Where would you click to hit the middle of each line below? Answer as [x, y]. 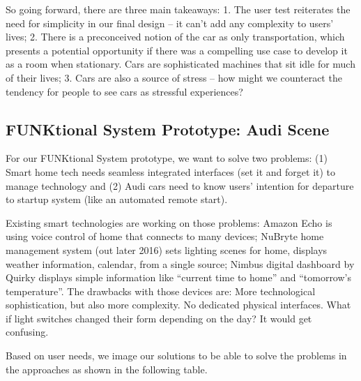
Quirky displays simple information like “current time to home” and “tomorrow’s [178, 277]
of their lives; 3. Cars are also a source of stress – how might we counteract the [174, 77]
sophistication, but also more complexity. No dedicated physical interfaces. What [178, 305]
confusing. [27, 332]
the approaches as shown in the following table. [107, 369]
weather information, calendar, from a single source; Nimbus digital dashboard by [180, 263]
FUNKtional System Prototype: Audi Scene [168, 129]
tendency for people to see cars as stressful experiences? [124, 91]
